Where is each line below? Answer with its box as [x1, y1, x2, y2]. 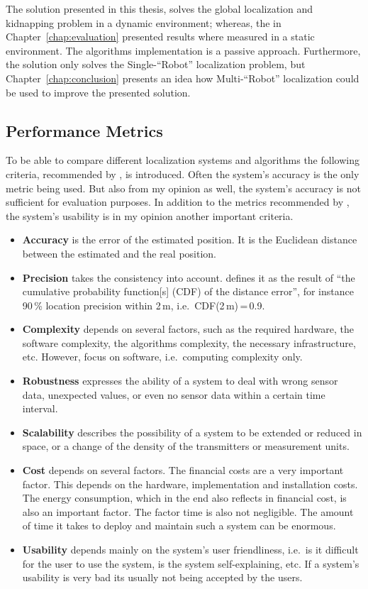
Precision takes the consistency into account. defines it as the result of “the [22, 270, 355, 285]
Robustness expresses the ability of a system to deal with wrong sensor [22, 373, 338, 388]
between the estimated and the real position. [22, 246, 216, 260]
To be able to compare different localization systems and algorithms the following [6, 153, 359, 167]
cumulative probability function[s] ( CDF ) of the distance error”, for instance [22, 284, 354, 299]
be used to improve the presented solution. [6, 84, 191, 99]
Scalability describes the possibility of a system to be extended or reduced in [22, 424, 362, 439]
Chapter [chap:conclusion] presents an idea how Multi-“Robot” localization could [6, 70, 359, 85]
